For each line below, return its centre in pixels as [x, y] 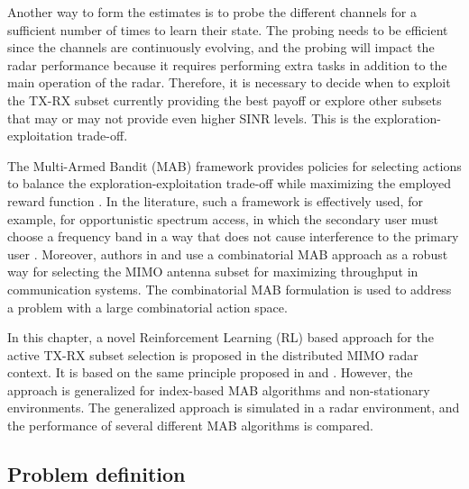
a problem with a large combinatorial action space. [147, 307]
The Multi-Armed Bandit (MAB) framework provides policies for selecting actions [234, 165]
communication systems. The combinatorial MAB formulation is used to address [230, 289]
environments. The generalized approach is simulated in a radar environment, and [234, 407]
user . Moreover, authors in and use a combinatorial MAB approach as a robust [228, 254]
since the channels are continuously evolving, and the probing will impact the [221, 47]
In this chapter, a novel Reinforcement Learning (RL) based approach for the [221, 337]
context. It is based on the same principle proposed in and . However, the [210, 372]
